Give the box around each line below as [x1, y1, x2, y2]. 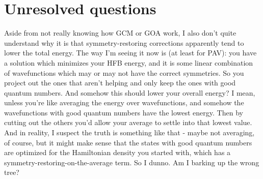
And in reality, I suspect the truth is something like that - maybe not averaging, [4, 127, 255, 138]
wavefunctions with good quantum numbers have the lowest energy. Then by [4, 107, 243, 117]
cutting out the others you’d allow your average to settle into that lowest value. [4, 117, 252, 128]
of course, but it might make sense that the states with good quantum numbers [4, 137, 252, 147]
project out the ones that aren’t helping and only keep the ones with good [4, 77, 236, 88]
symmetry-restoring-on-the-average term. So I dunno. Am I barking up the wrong [4, 157, 259, 167]
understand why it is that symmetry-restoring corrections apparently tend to [4, 37, 244, 48]
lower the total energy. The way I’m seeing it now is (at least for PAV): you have [4, 47, 257, 58]
